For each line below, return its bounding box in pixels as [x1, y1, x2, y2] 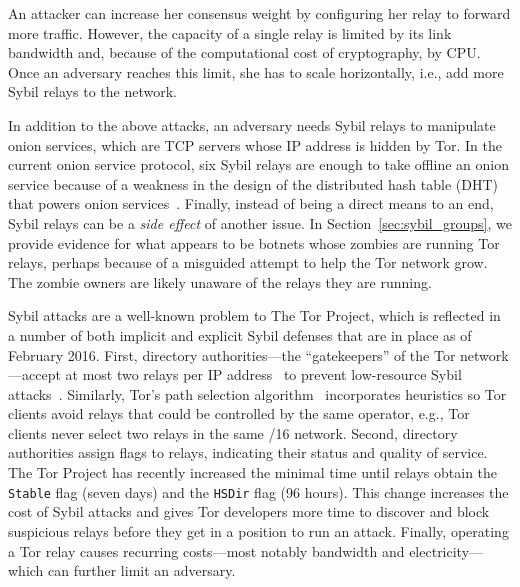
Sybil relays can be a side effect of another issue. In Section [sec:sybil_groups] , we [8, 212, 513, 233]
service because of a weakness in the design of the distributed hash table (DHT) [8, 173, 498, 194]
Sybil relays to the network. [8, 81, 177, 102]
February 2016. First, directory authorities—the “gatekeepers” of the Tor [8, 344, 456, 365]
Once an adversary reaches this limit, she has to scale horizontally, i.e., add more [8, 61, 504, 82]
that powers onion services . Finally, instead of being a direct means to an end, [8, 193, 494, 214]
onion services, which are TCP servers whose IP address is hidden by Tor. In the [8, 134, 502, 155]
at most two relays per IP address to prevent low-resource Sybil [65, 364, 462, 385]
